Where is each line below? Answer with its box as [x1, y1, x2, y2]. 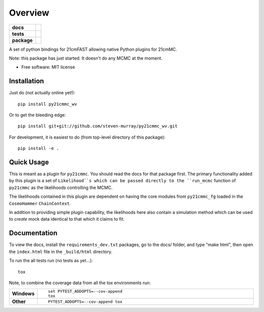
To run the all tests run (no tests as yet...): [9, 258, 93, 264]
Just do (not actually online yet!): [9, 90, 75, 96]
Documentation [9, 229, 58, 237]
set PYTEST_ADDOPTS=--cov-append [48, 289, 122, 294]
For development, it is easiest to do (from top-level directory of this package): [9, 134, 166, 140]
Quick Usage [9, 158, 49, 166]
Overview [9, 7, 49, 18]
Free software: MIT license [21, 64, 75, 70]
